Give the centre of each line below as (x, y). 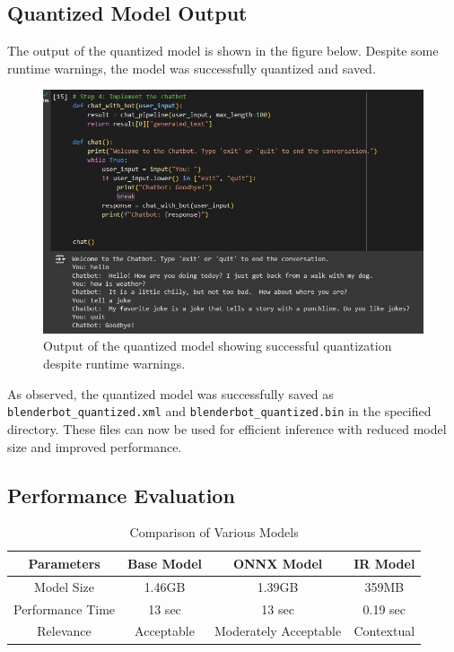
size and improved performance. (95, 446)
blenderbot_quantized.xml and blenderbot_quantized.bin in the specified (219, 411)
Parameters (64, 563)
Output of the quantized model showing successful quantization (218, 346)
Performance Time (65, 609)
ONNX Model (278, 563)
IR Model (384, 563)
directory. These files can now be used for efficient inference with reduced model (227, 428)
